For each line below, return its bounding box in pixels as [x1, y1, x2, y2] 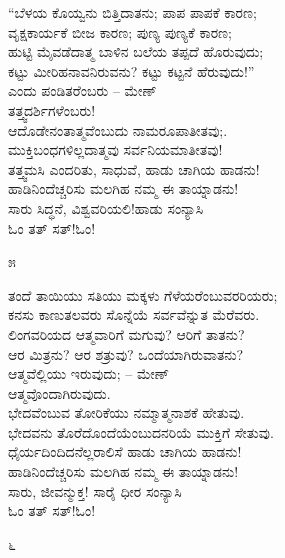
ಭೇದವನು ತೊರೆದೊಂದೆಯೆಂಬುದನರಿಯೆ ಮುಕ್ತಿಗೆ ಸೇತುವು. [8, 421, 274, 442]
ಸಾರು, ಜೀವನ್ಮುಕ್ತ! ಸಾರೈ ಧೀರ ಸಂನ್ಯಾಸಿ [8, 480, 182, 501]
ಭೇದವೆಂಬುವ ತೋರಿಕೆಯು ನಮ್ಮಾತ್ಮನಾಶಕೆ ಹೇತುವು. [8, 402, 245, 423]
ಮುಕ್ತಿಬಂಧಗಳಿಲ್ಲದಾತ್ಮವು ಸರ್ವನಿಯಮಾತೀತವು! [8, 139, 223, 160]
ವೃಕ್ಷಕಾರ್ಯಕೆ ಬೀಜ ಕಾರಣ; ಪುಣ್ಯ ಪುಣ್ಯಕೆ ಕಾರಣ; [8, 21, 232, 42]
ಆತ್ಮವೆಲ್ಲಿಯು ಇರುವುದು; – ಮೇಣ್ [8, 363, 169, 384]
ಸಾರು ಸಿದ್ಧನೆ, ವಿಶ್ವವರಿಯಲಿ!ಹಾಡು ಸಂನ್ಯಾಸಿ [8, 197, 204, 218]
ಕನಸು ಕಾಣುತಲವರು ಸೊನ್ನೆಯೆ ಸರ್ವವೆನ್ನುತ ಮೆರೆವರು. [8, 304, 260, 325]
